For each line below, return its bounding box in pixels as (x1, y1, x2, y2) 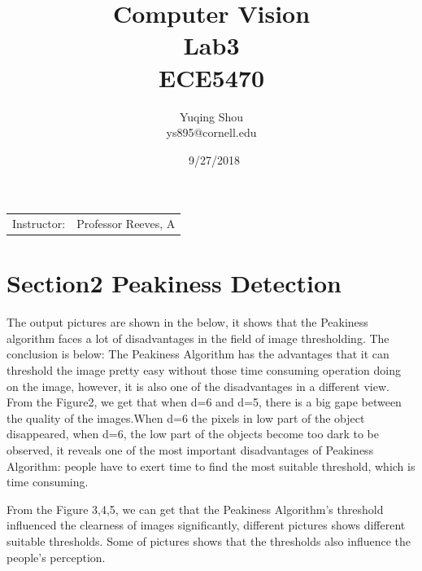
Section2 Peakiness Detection (7, 266, 342, 300)
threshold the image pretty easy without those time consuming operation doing (7, 362, 401, 379)
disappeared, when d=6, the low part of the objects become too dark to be (7, 425, 379, 442)
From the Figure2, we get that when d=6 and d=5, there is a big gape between (7, 393, 402, 411)
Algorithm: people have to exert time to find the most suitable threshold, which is (7, 457, 415, 474)
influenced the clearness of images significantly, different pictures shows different (7, 516, 406, 534)
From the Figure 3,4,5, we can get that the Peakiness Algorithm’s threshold (7, 500, 384, 517)
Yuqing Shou (179, 108, 244, 125)
